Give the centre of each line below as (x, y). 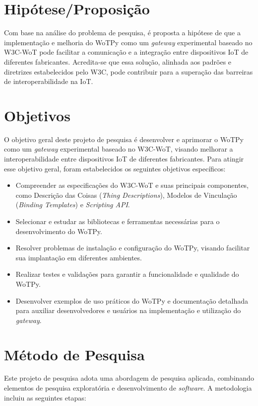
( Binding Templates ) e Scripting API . (73, 204)
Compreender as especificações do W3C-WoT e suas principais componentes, (132, 185)
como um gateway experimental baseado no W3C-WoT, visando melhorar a (119, 149)
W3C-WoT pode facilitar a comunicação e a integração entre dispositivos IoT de (126, 52)
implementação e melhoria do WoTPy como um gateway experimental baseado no (128, 42)
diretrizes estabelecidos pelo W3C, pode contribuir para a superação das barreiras (129, 71)
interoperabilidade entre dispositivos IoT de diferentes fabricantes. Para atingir (124, 159)
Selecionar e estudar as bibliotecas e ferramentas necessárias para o (118, 221)
